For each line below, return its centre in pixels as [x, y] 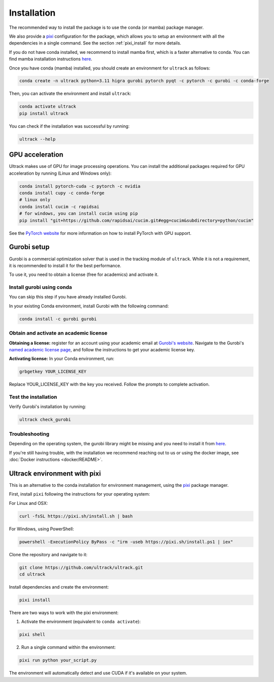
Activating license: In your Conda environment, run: [62, 359]
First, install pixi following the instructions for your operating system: [80, 494]
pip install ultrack [44, 113]
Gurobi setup [29, 247]
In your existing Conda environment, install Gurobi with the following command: [89, 306]
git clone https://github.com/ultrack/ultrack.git [81, 567]
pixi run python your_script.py [58, 660]
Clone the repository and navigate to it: [48, 554]
